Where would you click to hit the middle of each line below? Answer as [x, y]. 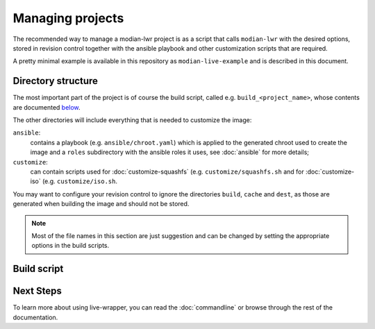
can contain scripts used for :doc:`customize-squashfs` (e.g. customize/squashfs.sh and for [167, 171]
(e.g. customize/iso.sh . [80, 181]
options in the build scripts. [70, 246]
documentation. [35, 317]
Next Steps [37, 291]
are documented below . [47, 107]
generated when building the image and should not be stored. [101, 204]
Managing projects [68, 18]
